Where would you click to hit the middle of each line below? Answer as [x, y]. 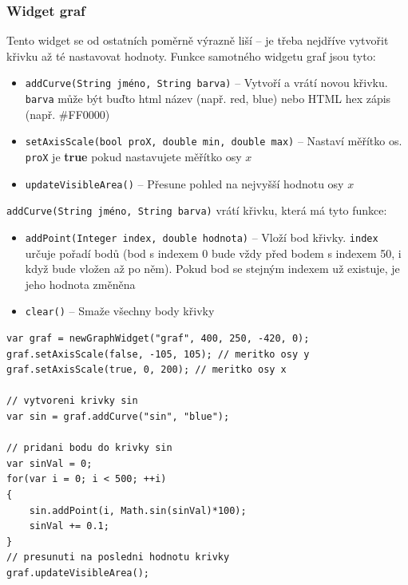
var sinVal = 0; [50, 463]
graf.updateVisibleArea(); [78, 573]
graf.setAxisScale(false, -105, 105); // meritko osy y [158, 354]
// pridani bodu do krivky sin [89, 448]
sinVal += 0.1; [69, 526]
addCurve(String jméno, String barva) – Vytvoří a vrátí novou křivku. [206, 83]
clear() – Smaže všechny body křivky [120, 311]
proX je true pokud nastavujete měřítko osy [133, 156]
